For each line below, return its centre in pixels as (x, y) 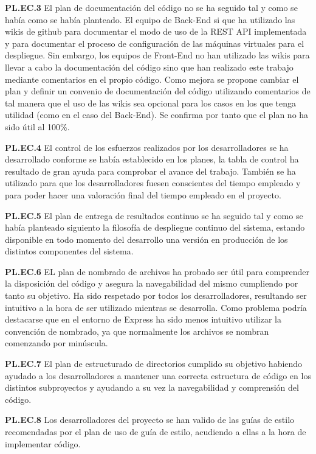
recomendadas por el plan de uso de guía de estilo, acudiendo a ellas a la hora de (156, 431)
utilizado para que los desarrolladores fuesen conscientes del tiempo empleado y (153, 183)
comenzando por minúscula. (57, 343)
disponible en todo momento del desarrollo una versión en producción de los (146, 239)
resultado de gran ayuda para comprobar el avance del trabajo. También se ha (150, 171)
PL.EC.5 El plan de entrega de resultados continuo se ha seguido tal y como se (154, 215)
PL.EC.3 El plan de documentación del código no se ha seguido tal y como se (151, 7)
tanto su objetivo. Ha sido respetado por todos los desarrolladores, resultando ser (156, 295)
